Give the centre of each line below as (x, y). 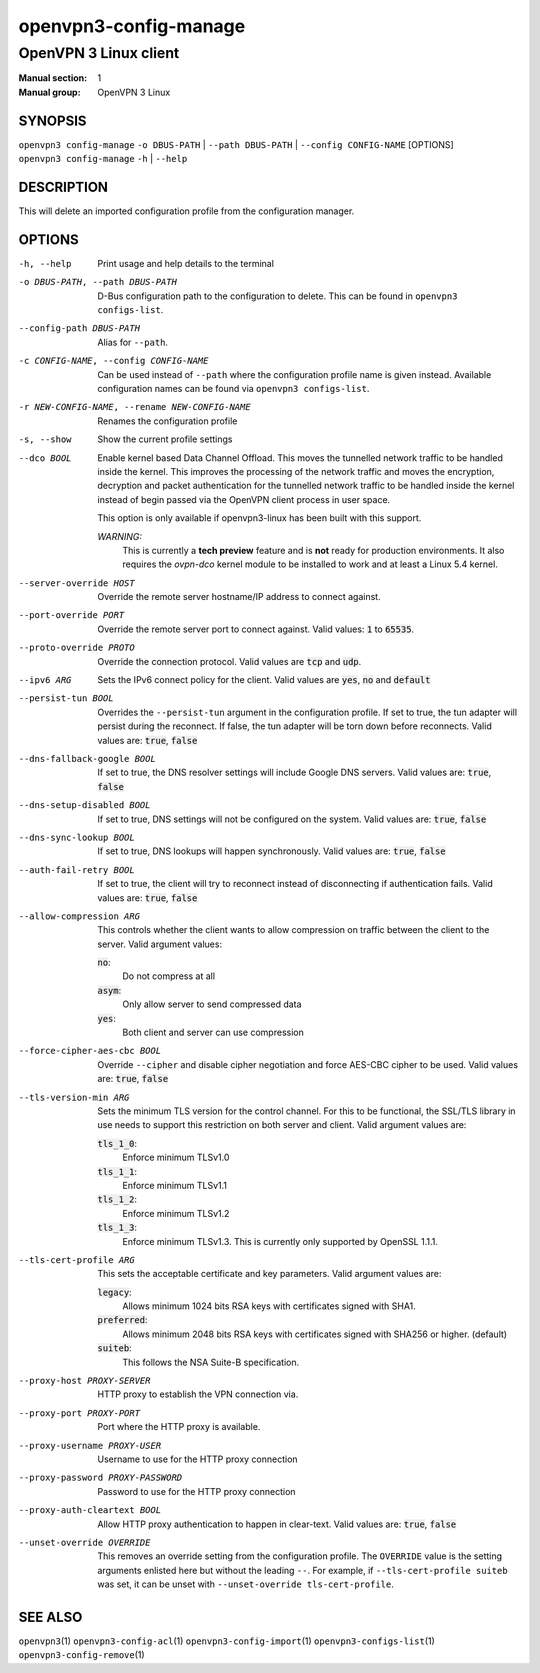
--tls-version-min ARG (74, 1097)
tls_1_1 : (117, 1171)
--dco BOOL (45, 458)
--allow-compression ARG (79, 916)
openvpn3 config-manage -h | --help (103, 159)
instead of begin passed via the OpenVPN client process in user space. (244, 499)
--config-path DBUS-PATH (79, 328)
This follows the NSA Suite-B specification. (211, 1362)
